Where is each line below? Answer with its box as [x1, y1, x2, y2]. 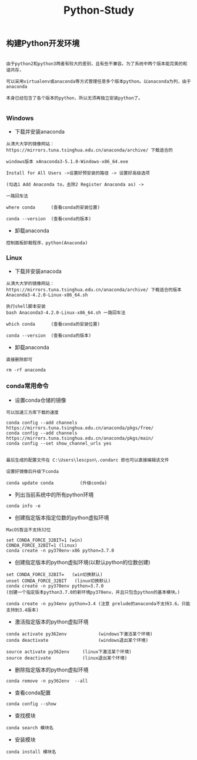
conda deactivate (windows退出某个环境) [6, 637, 149, 643]
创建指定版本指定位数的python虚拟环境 [14, 514, 109, 521]
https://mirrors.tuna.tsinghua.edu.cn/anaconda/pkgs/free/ [6, 425, 154, 431]
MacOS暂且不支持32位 [6, 527, 51, 532]
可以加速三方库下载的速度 [6, 409, 59, 415]
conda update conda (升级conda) [6, 480, 108, 486]
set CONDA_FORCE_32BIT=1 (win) [6, 537, 83, 543]
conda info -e [6, 503, 41, 509]
